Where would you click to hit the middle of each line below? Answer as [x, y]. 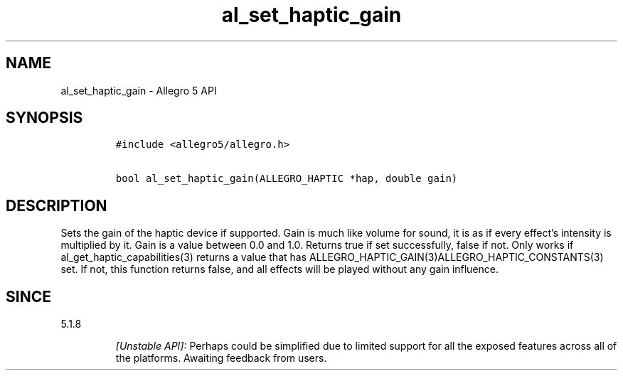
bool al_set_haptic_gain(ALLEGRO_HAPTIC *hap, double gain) [287, 179]
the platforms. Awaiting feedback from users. [221, 358]
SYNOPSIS [44, 118]
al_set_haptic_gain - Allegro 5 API [139, 90]
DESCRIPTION [57, 205]
